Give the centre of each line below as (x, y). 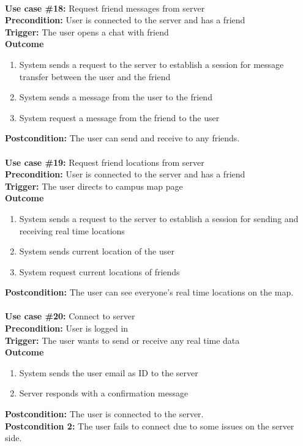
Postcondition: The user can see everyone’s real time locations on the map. (149, 292)
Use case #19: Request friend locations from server (105, 162)
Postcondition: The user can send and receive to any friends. (122, 138)
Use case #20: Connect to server (70, 316)
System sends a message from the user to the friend (116, 97)
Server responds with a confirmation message (104, 393)
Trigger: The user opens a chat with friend (87, 32)
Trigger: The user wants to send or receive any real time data (122, 340)
